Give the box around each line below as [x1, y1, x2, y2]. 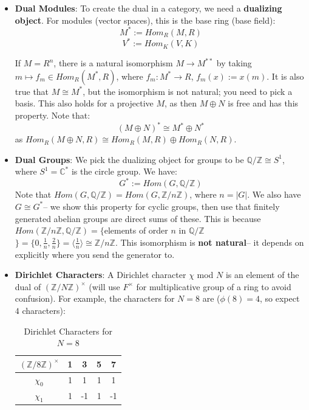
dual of [15, 280, 41, 293]
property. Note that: [15, 108, 90, 121]
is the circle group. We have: [71, 165, 177, 178]
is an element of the [225, 268, 299, 281]
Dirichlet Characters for [24, 324, 113, 337]
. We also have [247, 188, 301, 201]
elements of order [104, 224, 168, 237]
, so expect [259, 292, 300, 305]
